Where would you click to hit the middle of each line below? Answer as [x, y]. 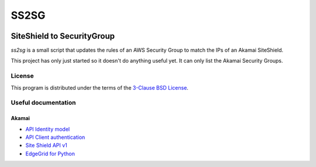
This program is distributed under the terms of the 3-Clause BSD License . [99, 87]
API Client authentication [55, 137]
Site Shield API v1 [46, 145]
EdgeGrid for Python [50, 154]
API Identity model [48, 129]
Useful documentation [43, 103]
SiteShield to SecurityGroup [63, 36]
